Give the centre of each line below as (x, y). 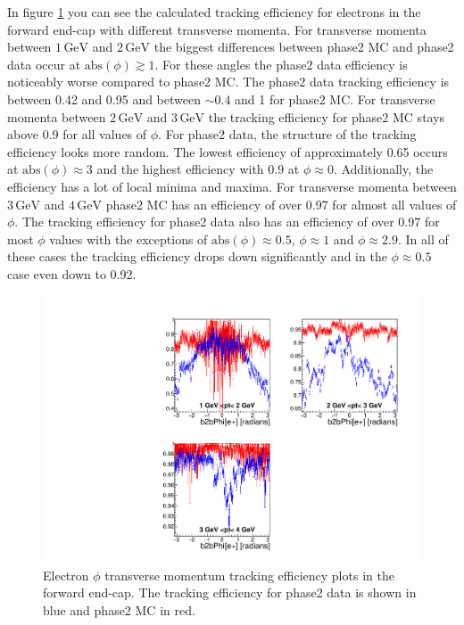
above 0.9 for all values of (77, 134)
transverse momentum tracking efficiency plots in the (249, 575)
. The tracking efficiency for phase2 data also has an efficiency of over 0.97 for (227, 222)
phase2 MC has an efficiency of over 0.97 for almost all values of (281, 204)
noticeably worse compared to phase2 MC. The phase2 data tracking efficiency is (228, 82)
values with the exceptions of (128, 238)
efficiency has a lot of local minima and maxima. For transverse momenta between (232, 186)
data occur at (44, 64)
